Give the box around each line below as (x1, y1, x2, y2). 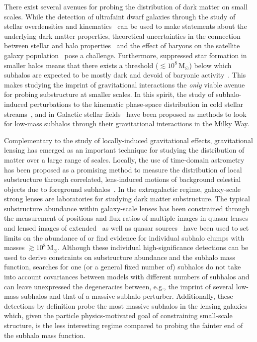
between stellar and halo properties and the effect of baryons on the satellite (4, 40, 240, 51)
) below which (189, 60, 232, 70)
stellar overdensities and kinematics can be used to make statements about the (4, 21, 247, 31)
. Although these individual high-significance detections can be (57, 242, 249, 253)
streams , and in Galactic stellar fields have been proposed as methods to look (4, 108, 247, 119)
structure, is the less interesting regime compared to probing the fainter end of (4, 320, 243, 330)
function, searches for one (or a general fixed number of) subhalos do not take (4, 261, 241, 272)
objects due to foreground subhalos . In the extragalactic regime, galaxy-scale (4, 183, 241, 194)
